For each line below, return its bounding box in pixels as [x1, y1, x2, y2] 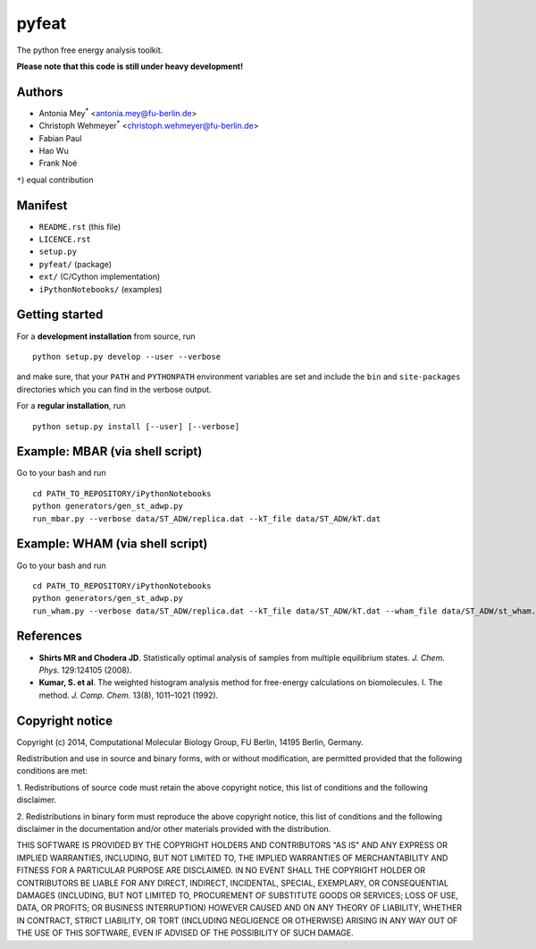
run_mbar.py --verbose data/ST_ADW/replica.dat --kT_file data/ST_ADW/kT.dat [32, 513, 381, 523]
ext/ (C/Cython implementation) [38, 271, 161, 282]
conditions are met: [16, 766, 88, 776]
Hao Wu [38, 146, 69, 157]
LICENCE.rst [38, 234, 91, 245]
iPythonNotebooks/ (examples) [38, 284, 163, 294]
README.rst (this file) [38, 221, 121, 232]
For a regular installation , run [16, 401, 126, 411]
